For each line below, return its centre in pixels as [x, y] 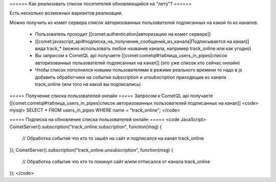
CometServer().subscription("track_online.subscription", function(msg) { [86, 127]
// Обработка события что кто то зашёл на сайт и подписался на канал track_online [113, 139]
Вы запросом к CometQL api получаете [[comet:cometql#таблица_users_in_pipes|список [131, 56]
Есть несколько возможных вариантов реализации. [66, 13]
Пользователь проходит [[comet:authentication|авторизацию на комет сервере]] [123, 34]
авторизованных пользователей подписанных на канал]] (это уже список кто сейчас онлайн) [137, 63]
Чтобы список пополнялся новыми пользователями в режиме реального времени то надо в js [139, 70]
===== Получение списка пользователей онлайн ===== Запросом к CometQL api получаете [111, 96]
